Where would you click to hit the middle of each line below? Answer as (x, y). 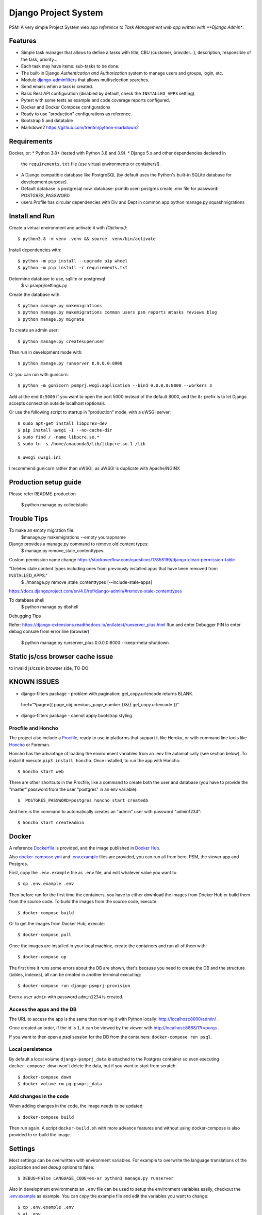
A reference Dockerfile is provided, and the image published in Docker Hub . (85, 848)
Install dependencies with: (35, 250)
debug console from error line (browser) (49, 631)
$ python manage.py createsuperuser (61, 341)
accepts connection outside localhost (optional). (57, 403)
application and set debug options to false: (52, 1167)
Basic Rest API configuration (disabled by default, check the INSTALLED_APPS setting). (108, 93)
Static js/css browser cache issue (61, 656)
